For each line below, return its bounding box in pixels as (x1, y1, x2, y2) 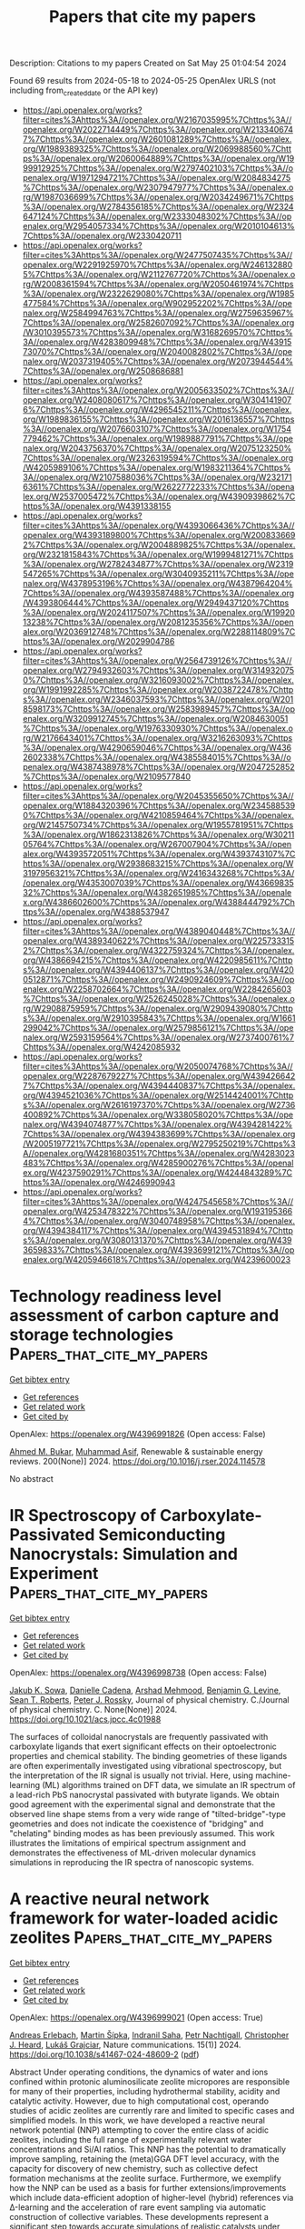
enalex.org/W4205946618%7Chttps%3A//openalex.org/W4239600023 (22, 1254, 291, 1264)
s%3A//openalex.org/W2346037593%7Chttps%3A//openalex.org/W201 (22, 694, 294, 705)
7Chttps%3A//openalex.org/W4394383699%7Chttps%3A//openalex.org (22, 1128, 296, 1139)
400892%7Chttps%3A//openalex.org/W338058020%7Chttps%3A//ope (22, 1109, 293, 1120)
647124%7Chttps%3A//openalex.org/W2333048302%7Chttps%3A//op (22, 211, 292, 222)
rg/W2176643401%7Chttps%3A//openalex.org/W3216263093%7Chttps (22, 732, 293, 743)
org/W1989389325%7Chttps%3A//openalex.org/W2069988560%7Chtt (22, 143, 292, 154)
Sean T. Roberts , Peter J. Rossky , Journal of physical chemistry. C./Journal (9, 1694, 290, 1705)
